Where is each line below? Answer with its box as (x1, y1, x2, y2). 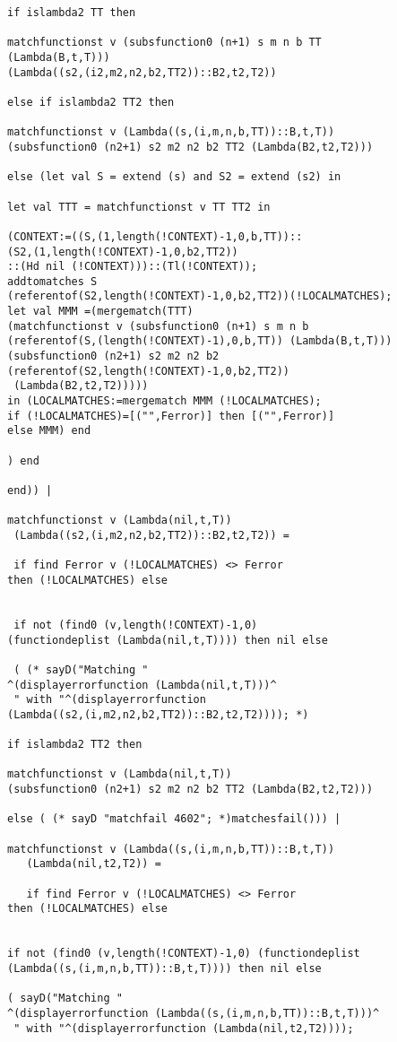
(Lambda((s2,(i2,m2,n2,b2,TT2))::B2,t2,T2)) (7, 65, 277, 79)
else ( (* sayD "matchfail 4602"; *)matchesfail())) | (7, 812, 341, 826)
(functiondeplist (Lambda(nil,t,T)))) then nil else (7, 633, 328, 647)
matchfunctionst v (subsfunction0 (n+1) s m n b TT (7, 36, 322, 49)
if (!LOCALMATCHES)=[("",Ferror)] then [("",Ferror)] (7, 409, 335, 422)
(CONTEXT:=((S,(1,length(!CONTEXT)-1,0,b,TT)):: (7, 230, 303, 243)
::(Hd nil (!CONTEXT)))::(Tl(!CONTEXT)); (7, 260, 258, 274)
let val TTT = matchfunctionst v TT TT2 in (7, 200, 271, 213)
